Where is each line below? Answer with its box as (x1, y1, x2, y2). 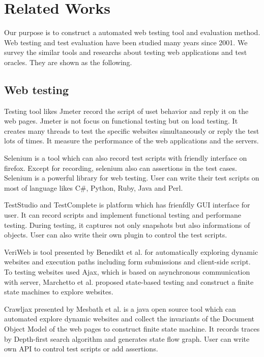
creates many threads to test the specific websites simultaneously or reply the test (4, 125, 259, 136)
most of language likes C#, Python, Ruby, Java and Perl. (4, 182, 183, 193)
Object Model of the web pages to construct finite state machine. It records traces (4, 323, 260, 334)
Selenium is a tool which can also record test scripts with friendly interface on (4, 153, 247, 163)
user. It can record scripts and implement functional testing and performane (4, 210, 242, 220)
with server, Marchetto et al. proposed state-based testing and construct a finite (4, 276, 254, 287)
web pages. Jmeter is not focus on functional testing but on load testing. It (4, 115, 238, 126)
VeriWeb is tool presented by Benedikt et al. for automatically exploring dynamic (4, 246, 258, 257)
